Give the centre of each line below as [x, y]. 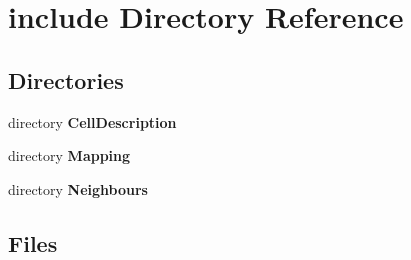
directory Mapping [69, 155]
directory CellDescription [92, 121]
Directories [66, 79]
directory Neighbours [78, 188]
